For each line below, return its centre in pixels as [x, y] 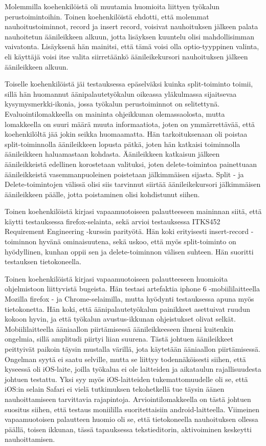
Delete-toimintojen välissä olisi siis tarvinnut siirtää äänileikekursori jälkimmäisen [133, 184]
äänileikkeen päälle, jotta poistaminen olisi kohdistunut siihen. [102, 194]
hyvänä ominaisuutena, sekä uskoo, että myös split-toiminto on [137, 241]
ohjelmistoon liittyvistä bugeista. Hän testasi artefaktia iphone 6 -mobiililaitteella [132, 289]
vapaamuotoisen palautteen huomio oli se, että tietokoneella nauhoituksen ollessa [131, 419]
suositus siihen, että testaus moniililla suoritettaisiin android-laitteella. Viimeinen [132, 409]
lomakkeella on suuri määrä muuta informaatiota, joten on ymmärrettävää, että [130, 124]
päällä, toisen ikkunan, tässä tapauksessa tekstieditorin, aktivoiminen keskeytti [128, 429]
